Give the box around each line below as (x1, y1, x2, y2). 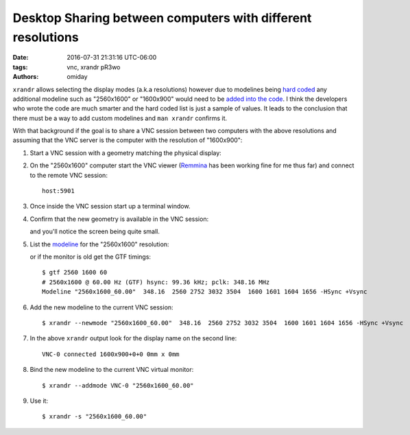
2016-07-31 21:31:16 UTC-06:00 (67, 54, 157, 62)
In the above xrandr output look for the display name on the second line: (29, 334, 237, 342)
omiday (67, 73, 88, 81)
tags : (12, 62, 28, 71)
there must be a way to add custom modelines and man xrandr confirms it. (12, 114, 228, 122)
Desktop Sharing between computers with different (12, 10, 312, 25)
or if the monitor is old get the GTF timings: (29, 252, 151, 261)
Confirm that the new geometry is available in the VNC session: (29, 215, 209, 223)
